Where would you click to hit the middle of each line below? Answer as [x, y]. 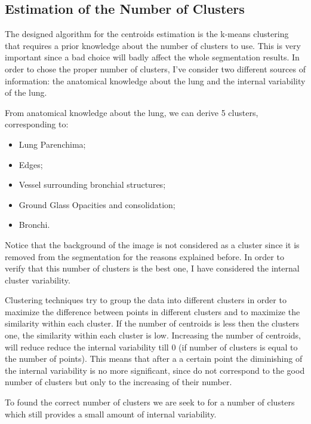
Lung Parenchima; [52, 144]
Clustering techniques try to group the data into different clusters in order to [146, 300]
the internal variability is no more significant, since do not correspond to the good [155, 370]
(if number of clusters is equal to [238, 347]
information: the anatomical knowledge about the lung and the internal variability [155, 80]
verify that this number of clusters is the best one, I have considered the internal [152, 268]
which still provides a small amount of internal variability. [111, 414]
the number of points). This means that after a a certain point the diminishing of [154, 359]
